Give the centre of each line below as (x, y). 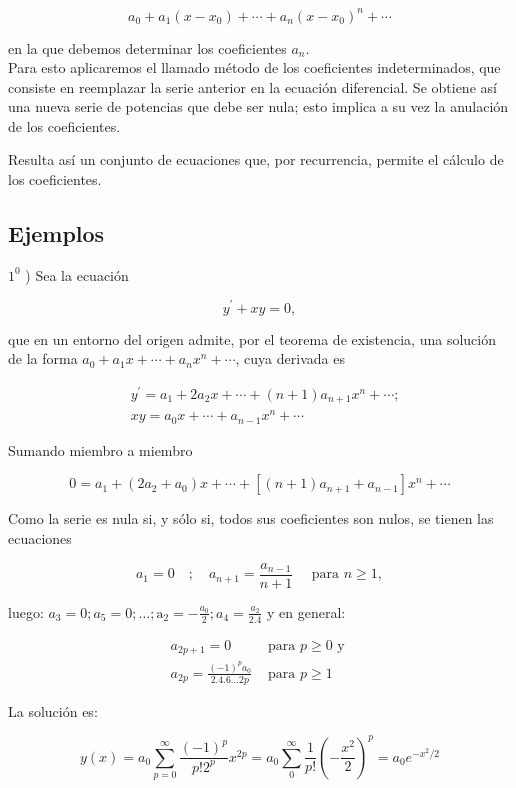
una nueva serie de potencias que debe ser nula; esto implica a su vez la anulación (258, 106)
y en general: (306, 611)
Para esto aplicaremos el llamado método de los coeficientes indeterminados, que (254, 67)
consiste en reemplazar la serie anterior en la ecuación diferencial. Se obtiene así (252, 86)
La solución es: (53, 710)
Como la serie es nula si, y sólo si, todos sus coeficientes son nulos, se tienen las (251, 518)
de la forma (43, 358)
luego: (26, 611)
